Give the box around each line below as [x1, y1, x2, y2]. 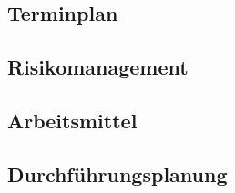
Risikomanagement [7, 53, 189, 81]
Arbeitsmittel [7, 106, 138, 134]
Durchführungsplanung [7, 159, 228, 188]
